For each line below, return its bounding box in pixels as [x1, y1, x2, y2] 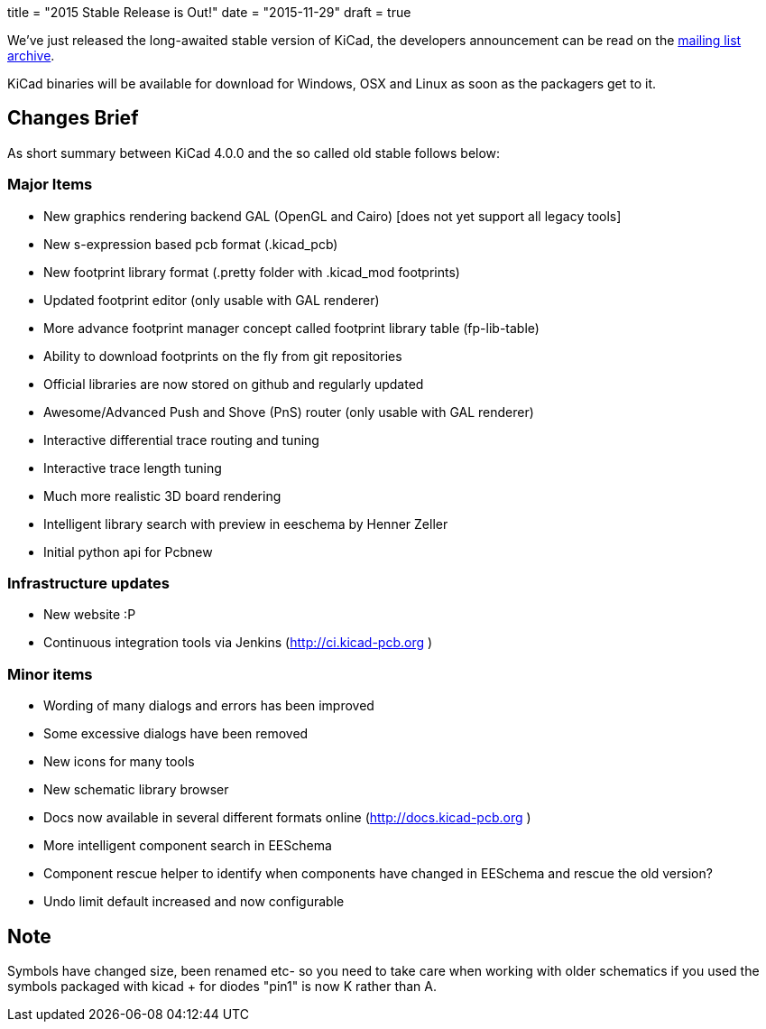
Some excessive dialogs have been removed [43, 726, 309, 742]
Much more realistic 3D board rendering [43, 487, 281, 504]
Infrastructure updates [7, 573, 170, 592]
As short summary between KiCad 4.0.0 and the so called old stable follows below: [7, 144, 501, 161]
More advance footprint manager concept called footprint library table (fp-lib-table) [43, 320, 540, 336]
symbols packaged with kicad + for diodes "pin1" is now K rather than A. [7, 978, 437, 994]
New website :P [43, 607, 136, 623]
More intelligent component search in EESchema [43, 838, 332, 854]
